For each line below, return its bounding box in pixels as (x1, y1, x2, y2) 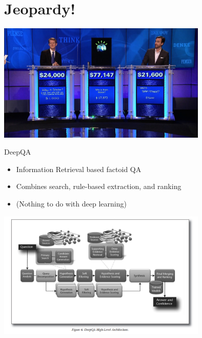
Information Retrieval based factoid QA (16, 163, 142, 174)
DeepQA (4, 146, 31, 157)
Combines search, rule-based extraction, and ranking (16, 181, 181, 192)
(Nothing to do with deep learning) (16, 198, 127, 209)
